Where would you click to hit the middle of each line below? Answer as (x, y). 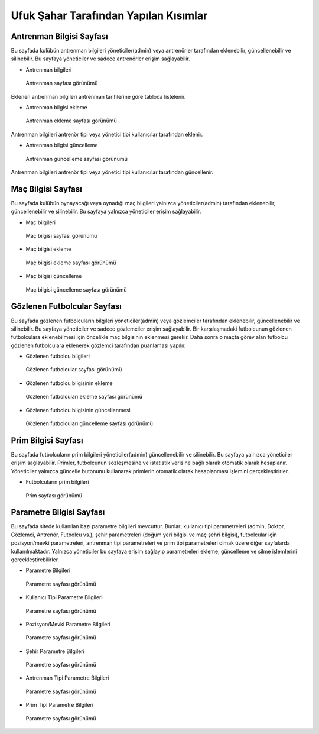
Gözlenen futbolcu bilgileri (58, 356)
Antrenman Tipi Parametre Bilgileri (67, 678)
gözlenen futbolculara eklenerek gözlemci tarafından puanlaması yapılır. (98, 345)
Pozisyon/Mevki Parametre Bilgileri (68, 624)
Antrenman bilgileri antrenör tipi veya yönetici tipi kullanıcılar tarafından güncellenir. (112, 172)
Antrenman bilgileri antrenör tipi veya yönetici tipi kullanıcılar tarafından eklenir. (107, 134)
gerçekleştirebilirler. (35, 560)
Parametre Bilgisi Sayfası (58, 512)
